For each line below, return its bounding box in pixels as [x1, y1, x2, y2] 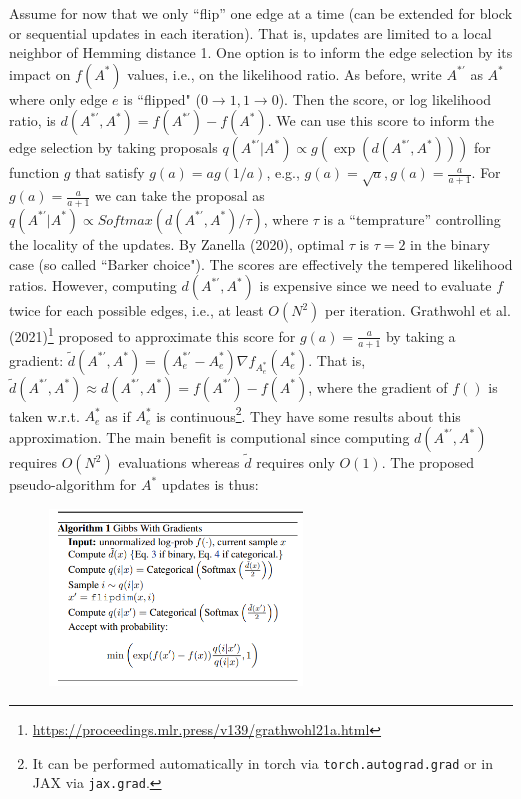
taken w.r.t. [9, 405, 80, 426]
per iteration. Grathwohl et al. [325, 300, 511, 321]
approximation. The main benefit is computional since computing [9, 426, 410, 447]
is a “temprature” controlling [323, 208, 501, 229]
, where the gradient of [308, 376, 448, 397]
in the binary [410, 233, 490, 254]
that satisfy [75, 162, 145, 183]
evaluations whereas [118, 452, 240, 473]
